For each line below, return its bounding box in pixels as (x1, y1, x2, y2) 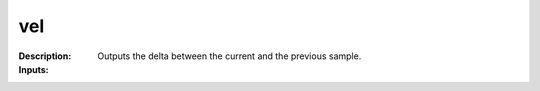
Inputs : (18, 63, 49, 75)
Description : (18, 50, 72, 62)
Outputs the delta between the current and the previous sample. (97, 50, 362, 62)
